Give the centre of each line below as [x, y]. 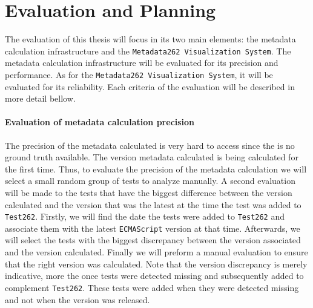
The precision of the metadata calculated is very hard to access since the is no [150, 145]
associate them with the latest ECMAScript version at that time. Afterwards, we [153, 228]
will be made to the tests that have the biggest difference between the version [149, 192]
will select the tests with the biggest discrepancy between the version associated [153, 240]
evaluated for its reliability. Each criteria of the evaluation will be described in [150, 86]
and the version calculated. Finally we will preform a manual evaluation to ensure [156, 252]
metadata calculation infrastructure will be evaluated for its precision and [142, 63]
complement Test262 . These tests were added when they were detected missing [152, 287]
